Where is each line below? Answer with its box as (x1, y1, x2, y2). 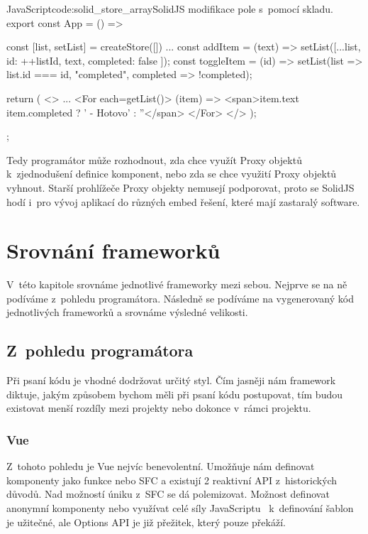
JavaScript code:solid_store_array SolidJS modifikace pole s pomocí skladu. (6, 1, 333, 16)
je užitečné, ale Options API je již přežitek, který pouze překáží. (6, 514, 286, 529)
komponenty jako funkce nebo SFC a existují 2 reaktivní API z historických (6, 472, 338, 487)
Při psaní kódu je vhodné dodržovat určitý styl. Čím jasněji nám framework (6, 373, 336, 388)
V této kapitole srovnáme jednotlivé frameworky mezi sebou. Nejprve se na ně (6, 277, 347, 292)
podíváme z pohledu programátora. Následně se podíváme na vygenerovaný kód (6, 290, 354, 305)
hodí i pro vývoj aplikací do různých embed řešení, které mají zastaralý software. (6, 194, 360, 209)
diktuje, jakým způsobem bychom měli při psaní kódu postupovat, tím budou (6, 386, 342, 401)
